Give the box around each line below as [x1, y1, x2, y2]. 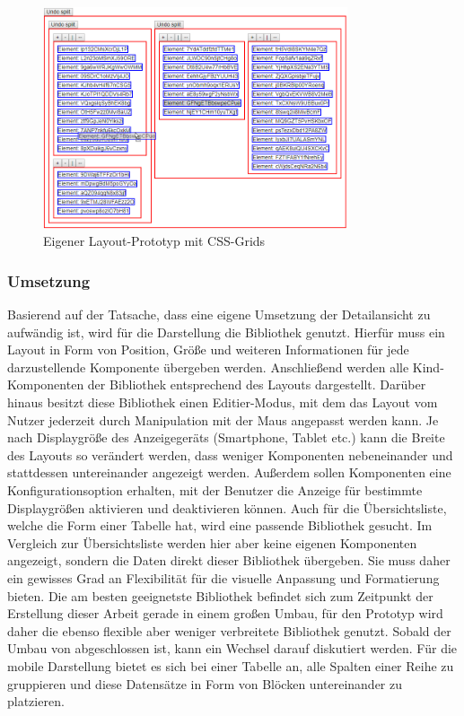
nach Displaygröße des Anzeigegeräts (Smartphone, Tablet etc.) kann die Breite [7, 428, 445, 447]
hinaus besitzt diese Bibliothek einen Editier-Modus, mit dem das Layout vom [7, 393, 438, 412]
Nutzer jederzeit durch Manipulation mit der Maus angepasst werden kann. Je [7, 410, 439, 429]
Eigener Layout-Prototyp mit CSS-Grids [43, 231, 266, 250]
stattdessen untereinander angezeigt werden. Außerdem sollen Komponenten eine [7, 463, 451, 482]
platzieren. [7, 692, 65, 711]
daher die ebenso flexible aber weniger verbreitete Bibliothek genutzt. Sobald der [7, 621, 451, 640]
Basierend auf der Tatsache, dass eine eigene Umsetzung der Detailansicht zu [7, 305, 431, 324]
